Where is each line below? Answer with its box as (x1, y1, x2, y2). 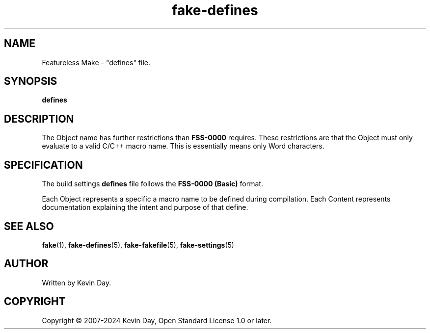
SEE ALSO (4, 220, 54, 232)
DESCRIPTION (4, 112, 74, 125)
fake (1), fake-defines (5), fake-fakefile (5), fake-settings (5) (42, 240, 234, 249)
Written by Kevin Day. (42, 278, 111, 287)
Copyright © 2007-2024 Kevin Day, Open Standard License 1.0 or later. (42, 316, 272, 325)
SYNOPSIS (4, 75, 57, 88)
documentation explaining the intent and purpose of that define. (42, 203, 248, 212)
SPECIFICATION (4, 158, 83, 171)
